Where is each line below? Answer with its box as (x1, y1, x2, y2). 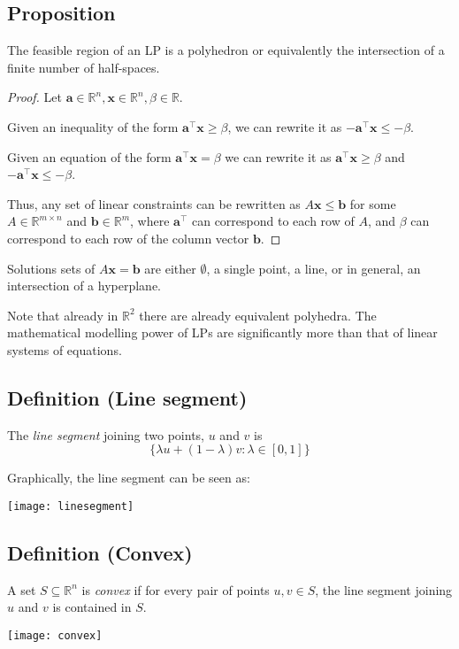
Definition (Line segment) (7, 383, 248, 411)
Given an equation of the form (7, 147, 172, 166)
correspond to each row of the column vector (7, 228, 249, 247)
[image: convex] (7, 629, 103, 642)
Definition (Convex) (7, 538, 193, 566)
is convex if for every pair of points (81, 580, 270, 599)
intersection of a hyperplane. (7, 276, 162, 295)
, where (130, 212, 170, 230)
